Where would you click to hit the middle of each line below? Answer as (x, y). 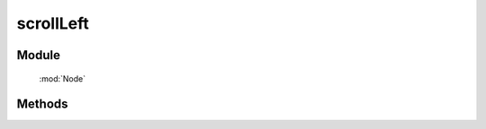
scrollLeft (53, 23)
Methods (42, 104)
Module (38, 55)
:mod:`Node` (63, 78)
